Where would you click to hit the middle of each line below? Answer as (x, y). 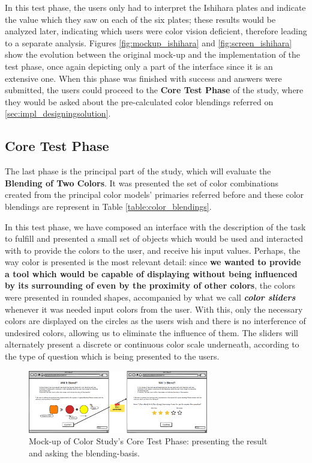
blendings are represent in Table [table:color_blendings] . (108, 206)
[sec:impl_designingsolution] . (58, 113)
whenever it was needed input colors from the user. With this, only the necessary (154, 309)
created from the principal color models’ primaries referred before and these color (154, 195)
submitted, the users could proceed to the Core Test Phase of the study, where (154, 90)
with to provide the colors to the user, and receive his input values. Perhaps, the (153, 250)
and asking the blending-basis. (84, 452)
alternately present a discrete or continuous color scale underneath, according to (152, 344)
